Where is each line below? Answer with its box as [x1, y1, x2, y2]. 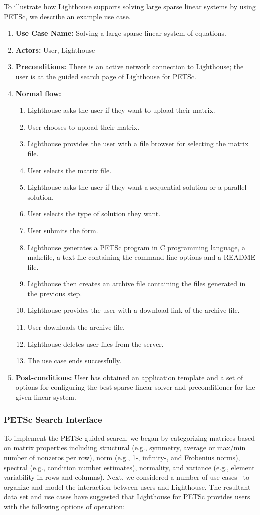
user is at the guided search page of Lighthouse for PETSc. [15, 71, 196, 81]
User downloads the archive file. [27, 322, 125, 332]
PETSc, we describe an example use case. [4, 11, 131, 21]
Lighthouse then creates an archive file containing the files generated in [27, 278, 246, 289]
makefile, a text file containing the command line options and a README [27, 252, 256, 262]
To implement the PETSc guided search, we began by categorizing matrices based [4, 432, 255, 443]
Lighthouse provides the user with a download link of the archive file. [27, 305, 240, 315]
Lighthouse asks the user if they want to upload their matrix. [27, 105, 215, 115]
